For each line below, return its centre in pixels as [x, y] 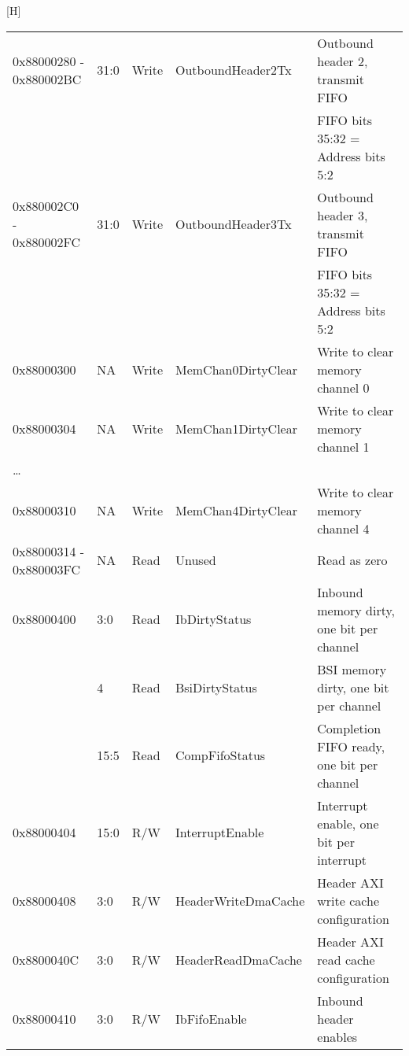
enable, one [348, 823]
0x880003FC [47, 569]
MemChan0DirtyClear [236, 369]
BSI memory [352, 669]
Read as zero [352, 560]
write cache [348, 900]
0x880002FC [47, 242]
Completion [349, 728]
